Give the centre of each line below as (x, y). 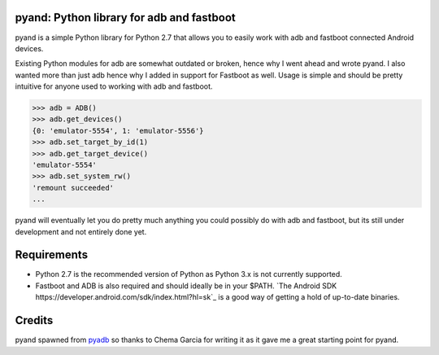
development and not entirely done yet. (81, 231)
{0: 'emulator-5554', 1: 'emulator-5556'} (118, 131)
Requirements (52, 255)
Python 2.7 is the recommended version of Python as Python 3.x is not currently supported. (189, 274)
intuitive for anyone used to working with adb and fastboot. (114, 86)
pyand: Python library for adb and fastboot (125, 18)
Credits (34, 320)
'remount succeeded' (73, 188)
